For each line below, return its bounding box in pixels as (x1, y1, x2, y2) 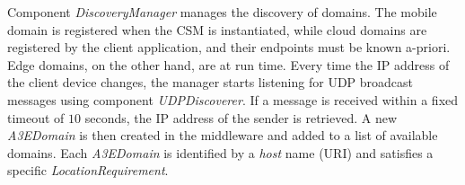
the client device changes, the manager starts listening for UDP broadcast (7, 73, 414, 92)
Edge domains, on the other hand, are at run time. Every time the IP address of (7, 55, 450, 74)
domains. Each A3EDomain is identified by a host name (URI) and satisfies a (7, 143, 434, 162)
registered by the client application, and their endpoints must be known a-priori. (7, 38, 451, 57)
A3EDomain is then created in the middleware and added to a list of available (7, 126, 438, 145)
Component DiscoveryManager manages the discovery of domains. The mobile (7, 3, 437, 21)
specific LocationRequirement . (7, 161, 169, 180)
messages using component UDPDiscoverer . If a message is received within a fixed (7, 90, 459, 109)
